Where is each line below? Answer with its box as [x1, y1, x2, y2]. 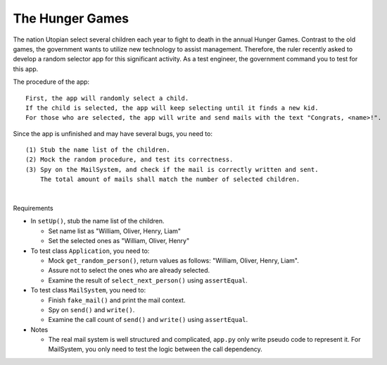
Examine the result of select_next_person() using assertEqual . [48, 276, 248, 285]
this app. [13, 64, 39, 73]
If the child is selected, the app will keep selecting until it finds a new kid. [25, 104, 319, 112]
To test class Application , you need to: [30, 247, 150, 255]
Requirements [13, 204, 53, 213]
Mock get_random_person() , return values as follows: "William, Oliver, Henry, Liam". [48, 256, 299, 264]
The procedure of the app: [13, 78, 90, 86]
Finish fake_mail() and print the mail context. [48, 296, 186, 304]
